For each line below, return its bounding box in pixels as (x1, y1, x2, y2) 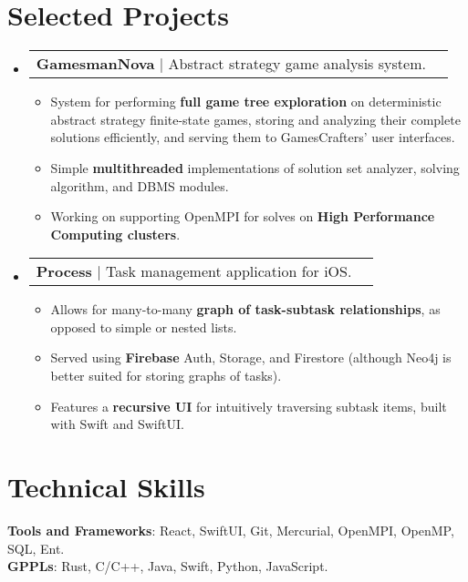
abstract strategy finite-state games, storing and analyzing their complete (50, 109, 461, 128)
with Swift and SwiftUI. (50, 414, 184, 434)
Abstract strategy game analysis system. (168, 53, 426, 75)
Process (36, 260, 92, 282)
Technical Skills (7, 468, 205, 505)
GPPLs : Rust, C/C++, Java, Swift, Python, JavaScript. (7, 556, 328, 576)
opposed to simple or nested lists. (50, 317, 237, 336)
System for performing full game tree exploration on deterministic (50, 92, 442, 111)
